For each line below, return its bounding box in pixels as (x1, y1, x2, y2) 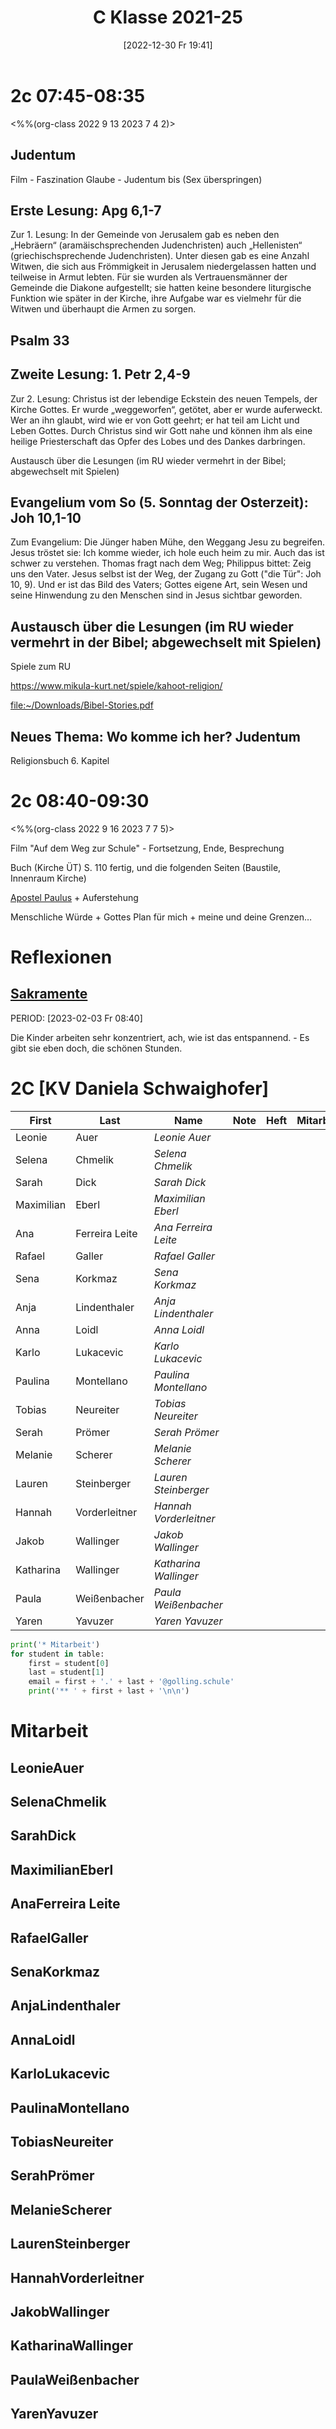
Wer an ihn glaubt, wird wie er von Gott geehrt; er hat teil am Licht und (10, 414, 300, 426)
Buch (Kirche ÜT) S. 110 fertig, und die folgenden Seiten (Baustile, (10, 861, 282, 873)
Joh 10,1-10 (10, 509, 82, 526)
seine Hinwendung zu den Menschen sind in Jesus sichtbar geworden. (10, 589, 303, 601)
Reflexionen (10, 946, 113, 969)
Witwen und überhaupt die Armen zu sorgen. (10, 303, 197, 315)
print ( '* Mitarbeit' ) (10, 1639, 101, 1650)
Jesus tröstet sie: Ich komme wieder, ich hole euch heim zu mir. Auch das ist (10, 547, 325, 559)
